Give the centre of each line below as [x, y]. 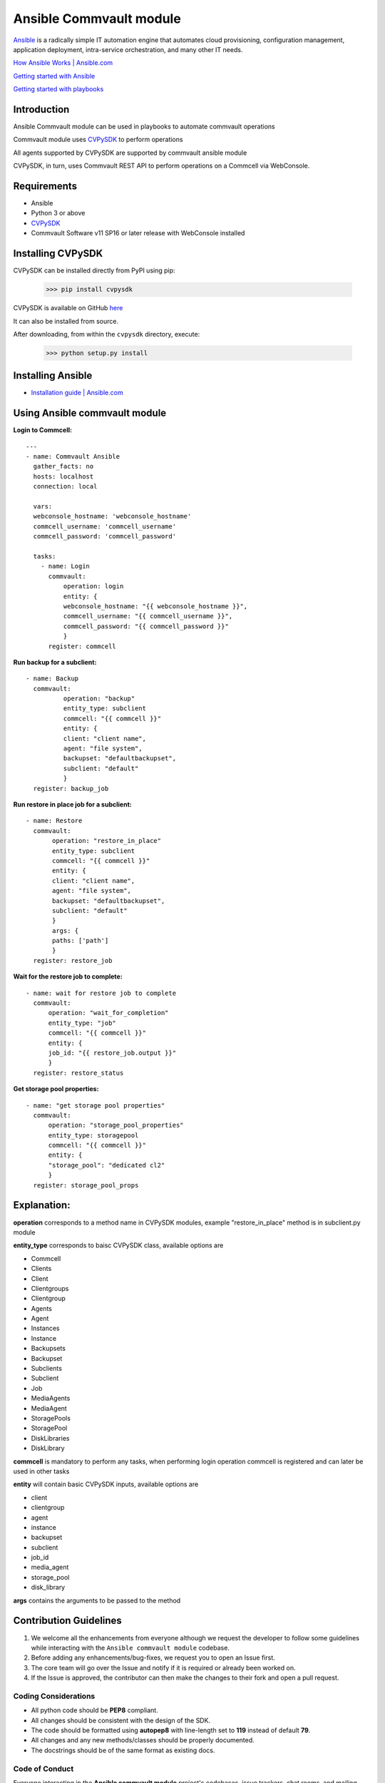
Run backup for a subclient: [55, 662]
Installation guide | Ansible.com [77, 393]
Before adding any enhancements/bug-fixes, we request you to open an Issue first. [153, 1657]
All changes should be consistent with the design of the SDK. [120, 1720]
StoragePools [51, 1418]
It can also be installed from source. [66, 321]
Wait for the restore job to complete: [68, 976]
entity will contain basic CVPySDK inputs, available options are [106, 1484]
